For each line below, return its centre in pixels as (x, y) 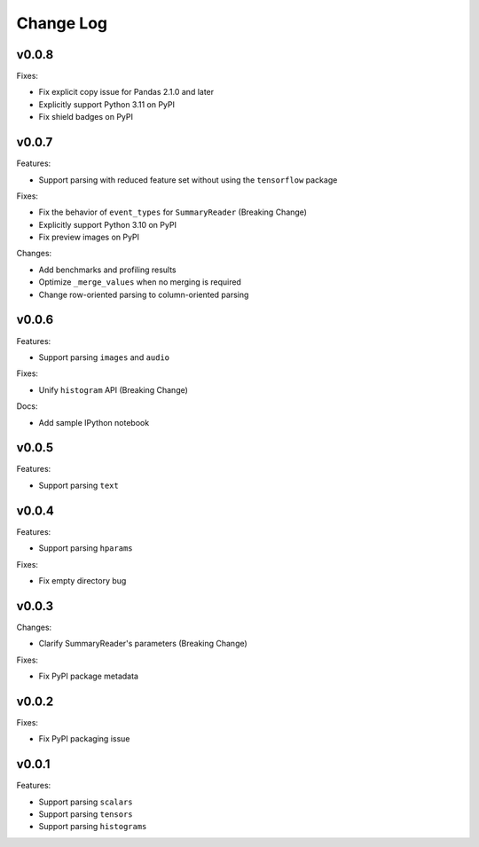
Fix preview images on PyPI (89, 237)
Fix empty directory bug (82, 580)
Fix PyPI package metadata (89, 676)
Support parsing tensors (86, 814)
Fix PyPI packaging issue (84, 739)
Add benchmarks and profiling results (107, 270)
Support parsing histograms (93, 827)
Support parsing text (79, 485)
